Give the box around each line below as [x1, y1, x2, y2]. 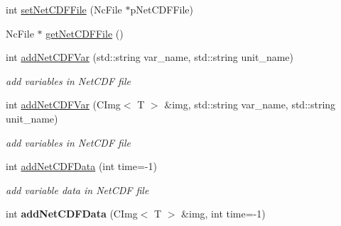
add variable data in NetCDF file [6, 182, 149, 197]
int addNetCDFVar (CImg [6, 97, 121, 112]
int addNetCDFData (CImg [6, 206, 138, 221]
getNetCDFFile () [45, 26, 124, 40]
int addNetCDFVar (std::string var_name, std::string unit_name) [6, 50, 293, 64]
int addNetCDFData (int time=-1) [6, 159, 157, 174]
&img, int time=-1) [181, 206, 266, 221]
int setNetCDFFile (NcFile [6, 2, 122, 16]
